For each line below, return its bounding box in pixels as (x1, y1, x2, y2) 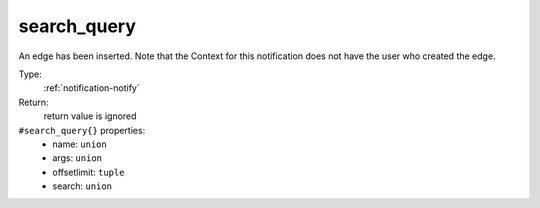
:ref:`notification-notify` (43, 82, 140, 94)
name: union (52, 138, 107, 150)
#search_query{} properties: (18, 124, 146, 136)
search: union (52, 180, 112, 192)
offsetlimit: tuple (52, 166, 125, 178)
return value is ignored (43, 110, 137, 122)
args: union (52, 152, 103, 164)
